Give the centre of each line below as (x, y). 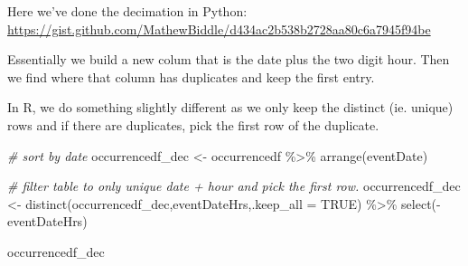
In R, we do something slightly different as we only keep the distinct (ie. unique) (230, 107)
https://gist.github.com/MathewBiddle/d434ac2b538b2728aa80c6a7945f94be (219, 28)
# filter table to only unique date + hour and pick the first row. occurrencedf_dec (234, 186)
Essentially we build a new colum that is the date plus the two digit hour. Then (229, 59)
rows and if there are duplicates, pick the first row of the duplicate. (193, 124)
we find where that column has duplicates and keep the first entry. (191, 76)
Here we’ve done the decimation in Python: (127, 11)
